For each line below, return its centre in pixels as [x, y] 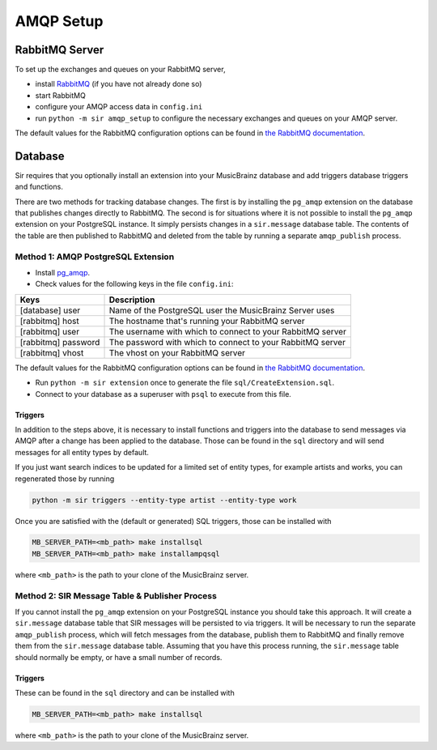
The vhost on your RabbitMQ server [177, 352]
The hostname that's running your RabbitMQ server [207, 321]
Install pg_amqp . [63, 273]
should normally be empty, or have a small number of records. [119, 657]
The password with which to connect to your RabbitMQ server [227, 342]
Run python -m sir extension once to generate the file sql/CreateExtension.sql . [185, 383]
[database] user [50, 310]
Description [132, 300]
